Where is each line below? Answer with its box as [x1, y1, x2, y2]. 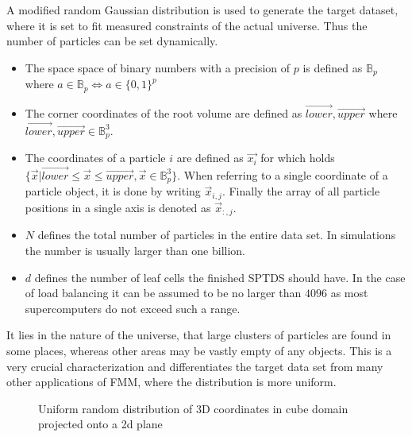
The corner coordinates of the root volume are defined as [25, 104, 302, 121]
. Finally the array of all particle [221, 183, 380, 199]
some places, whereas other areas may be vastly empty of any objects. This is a [6, 342, 392, 358]
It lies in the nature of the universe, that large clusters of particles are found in [6, 327, 391, 343]
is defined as [302, 59, 363, 75]
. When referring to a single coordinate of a [177, 166, 388, 183]
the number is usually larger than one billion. [25, 242, 245, 258]
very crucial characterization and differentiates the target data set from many [6, 358, 383, 374]
